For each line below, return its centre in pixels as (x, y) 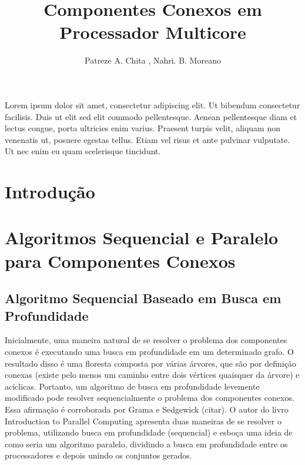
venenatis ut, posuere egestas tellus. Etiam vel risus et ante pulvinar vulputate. (148, 139)
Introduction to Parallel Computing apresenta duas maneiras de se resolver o (143, 421)
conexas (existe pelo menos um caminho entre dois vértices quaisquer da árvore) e (152, 375)
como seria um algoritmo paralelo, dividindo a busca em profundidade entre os (146, 444)
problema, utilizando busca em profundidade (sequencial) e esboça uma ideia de (149, 432)
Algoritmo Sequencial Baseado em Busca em (143, 298)
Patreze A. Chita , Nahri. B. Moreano (153, 60)
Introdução (50, 192)
